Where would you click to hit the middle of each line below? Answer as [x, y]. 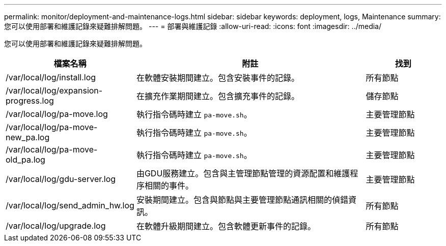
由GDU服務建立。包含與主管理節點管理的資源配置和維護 [243, 173]
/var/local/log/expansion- [54, 90]
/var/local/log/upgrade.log [56, 226]
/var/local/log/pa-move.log [57, 114]
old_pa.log [25, 160]
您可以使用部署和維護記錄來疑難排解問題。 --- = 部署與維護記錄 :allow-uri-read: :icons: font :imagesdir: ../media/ [193, 26]
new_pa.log [28, 137]
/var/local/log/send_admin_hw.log [70, 205]
